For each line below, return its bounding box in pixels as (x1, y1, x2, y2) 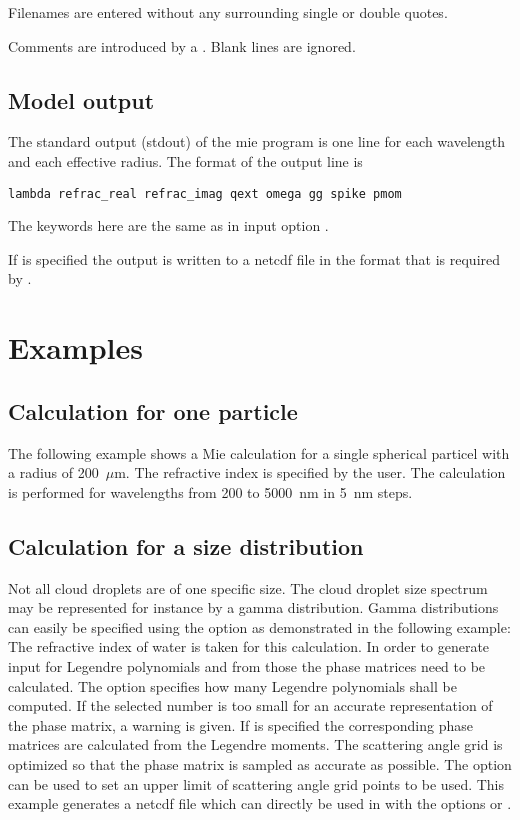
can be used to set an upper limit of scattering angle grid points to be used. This (8, 773, 505, 794)
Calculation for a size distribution (8, 530, 364, 561)
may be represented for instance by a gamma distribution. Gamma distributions (8, 597, 499, 618)
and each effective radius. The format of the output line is (8, 150, 363, 171)
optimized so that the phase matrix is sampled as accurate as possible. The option (8, 753, 512, 774)
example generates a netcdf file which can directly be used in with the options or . (8, 793, 512, 814)
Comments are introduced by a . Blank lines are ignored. (8, 35, 356, 56)
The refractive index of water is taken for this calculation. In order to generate (8, 636, 490, 657)
